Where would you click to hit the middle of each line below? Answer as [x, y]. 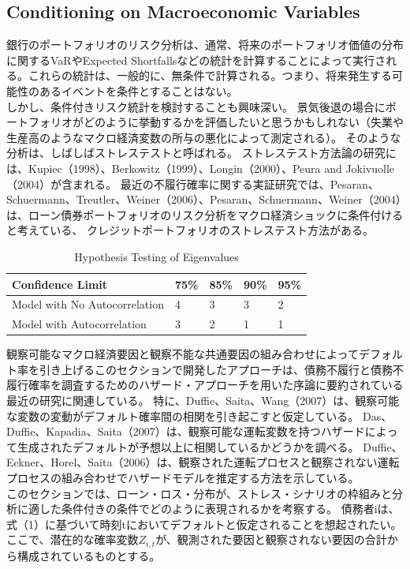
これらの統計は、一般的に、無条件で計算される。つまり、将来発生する [210, 75]
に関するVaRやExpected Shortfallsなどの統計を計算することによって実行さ [196, 60]
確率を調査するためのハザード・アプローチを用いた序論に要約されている [216, 385]
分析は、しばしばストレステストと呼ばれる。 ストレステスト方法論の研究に [201, 153]
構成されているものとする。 [89, 555]
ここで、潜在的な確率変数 [73, 539]
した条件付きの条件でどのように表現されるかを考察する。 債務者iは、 [219, 509]
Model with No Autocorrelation [88, 304]
